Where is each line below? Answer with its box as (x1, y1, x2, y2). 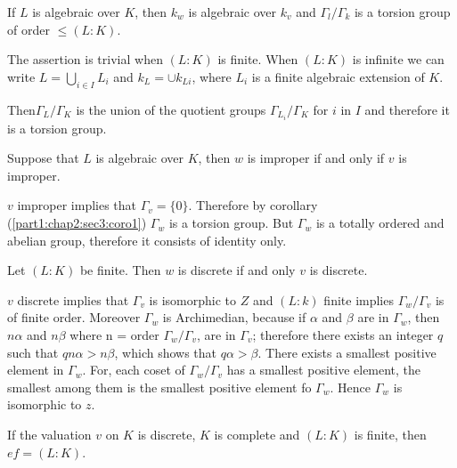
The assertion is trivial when (7, 50, 163, 69)
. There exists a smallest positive (257, 343, 437, 361)
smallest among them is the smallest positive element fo (7, 377, 312, 396)
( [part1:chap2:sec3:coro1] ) (7, 214, 147, 232)
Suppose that (7, 149, 79, 167)
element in (7, 360, 64, 379)
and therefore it (364, 100, 450, 118)
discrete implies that (17, 290, 129, 309)
